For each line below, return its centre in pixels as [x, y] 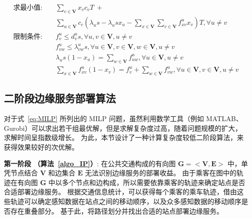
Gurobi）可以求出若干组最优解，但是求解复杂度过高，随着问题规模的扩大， [123, 128]
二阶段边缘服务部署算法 [60, 98]
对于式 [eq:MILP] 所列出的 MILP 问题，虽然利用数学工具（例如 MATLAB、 [123, 118]
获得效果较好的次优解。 [41, 147]
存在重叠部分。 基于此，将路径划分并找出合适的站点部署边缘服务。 [117, 211]
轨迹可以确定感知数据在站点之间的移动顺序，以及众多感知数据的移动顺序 [126, 201]
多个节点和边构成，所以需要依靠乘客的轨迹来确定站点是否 [153, 182]
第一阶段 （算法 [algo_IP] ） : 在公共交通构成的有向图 [90, 163]
